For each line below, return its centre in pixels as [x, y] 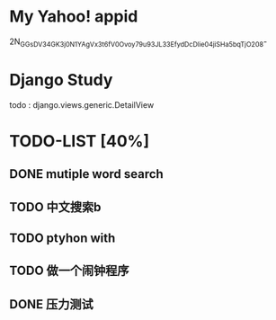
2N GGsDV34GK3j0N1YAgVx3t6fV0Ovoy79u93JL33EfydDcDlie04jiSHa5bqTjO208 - [138, 42]
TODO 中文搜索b [55, 207]
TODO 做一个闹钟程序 [69, 271]
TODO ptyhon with [62, 239]
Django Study [61, 80]
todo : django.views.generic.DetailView [82, 104]
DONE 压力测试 [52, 304]
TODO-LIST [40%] [80, 141]
